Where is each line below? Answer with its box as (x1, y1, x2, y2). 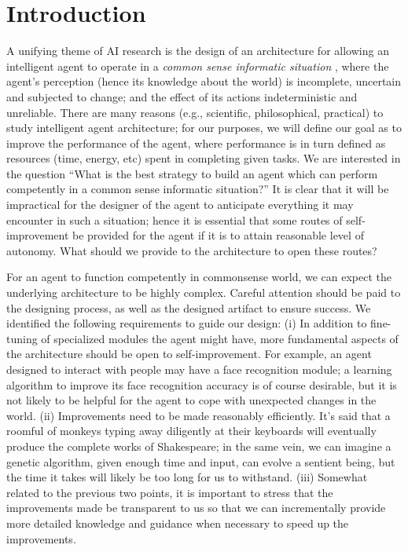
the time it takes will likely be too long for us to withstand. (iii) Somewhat (6, 469, 368, 485)
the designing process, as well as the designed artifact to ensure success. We (6, 299, 371, 316)
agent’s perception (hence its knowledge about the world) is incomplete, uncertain (6, 73, 402, 90)
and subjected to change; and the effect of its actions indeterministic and (6, 88, 358, 104)
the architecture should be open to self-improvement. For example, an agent (6, 345, 372, 362)
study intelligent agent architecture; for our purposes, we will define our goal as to (6, 119, 402, 136)
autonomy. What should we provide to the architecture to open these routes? (6, 242, 377, 258)
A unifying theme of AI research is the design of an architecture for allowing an (6, 42, 389, 59)
